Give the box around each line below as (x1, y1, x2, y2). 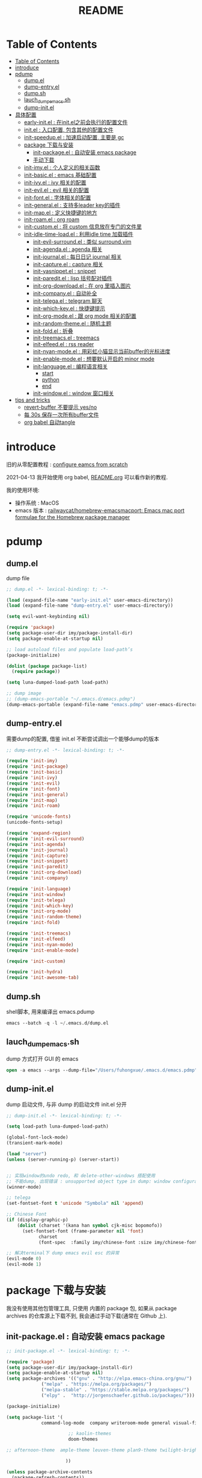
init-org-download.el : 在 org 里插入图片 (32, 282, 131, 289)
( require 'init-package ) (6, 763, 69, 769)
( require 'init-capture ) (6, 853, 69, 859)
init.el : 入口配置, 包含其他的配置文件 (23, 126, 114, 133)
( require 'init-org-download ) (6, 870, 82, 876)
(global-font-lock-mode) (6, 1134, 69, 1140)
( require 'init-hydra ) (6, 969, 63, 975)
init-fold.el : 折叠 (32, 327, 73, 335)
